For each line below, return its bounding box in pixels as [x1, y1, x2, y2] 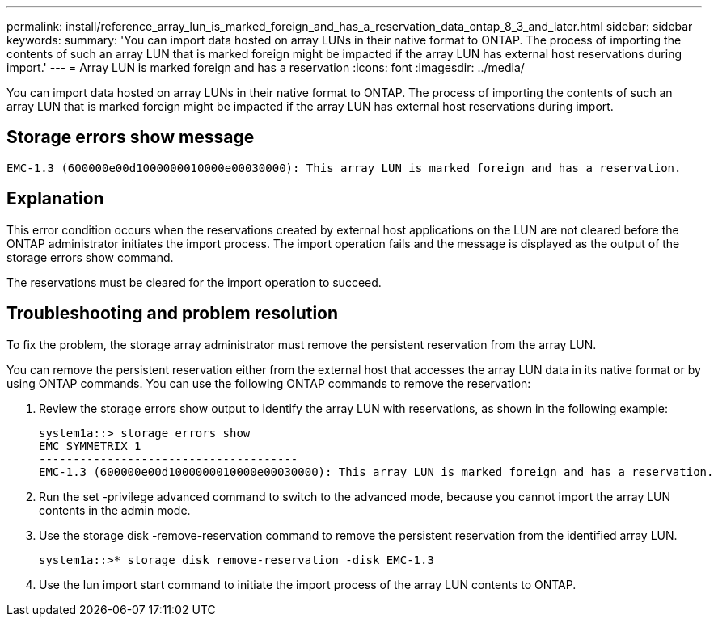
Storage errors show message [6, 127, 255, 148]
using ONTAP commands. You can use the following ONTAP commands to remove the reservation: [6, 376, 531, 390]
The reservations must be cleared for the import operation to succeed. [6, 275, 382, 289]
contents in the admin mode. [39, 503, 191, 517]
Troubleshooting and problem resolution [6, 303, 339, 324]
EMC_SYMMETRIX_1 [39, 439, 141, 453]
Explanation [6, 188, 104, 209]
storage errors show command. [6, 250, 174, 264]
